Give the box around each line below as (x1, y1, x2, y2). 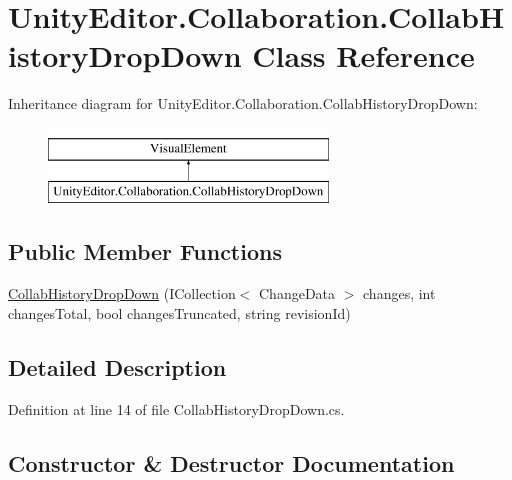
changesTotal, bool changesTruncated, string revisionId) (8, 302, 351, 323)
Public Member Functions (8, 236, 282, 267)
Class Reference (252, 35, 475, 76)
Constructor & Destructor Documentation (8, 447, 455, 478)
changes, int (363, 283, 436, 304)
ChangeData (259, 283, 336, 304)
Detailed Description (8, 351, 227, 382)
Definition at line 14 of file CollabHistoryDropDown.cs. (8, 398, 345, 419)
